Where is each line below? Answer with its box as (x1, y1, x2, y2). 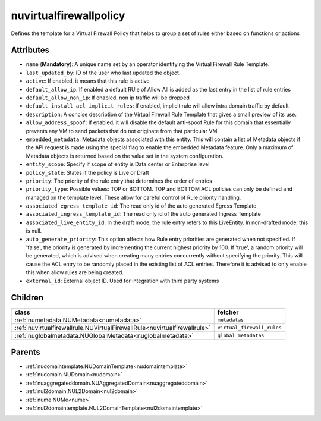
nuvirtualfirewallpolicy (11, 9, 125, 22)
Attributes (11, 45, 50, 55)
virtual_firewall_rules (217, 325, 282, 331)
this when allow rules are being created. (26, 269, 124, 276)
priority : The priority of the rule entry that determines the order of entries (26, 177, 212, 184)
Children (11, 293, 44, 303)
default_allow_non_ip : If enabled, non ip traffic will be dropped (26, 94, 190, 101)
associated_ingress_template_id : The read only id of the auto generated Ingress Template (26, 211, 261, 218)
